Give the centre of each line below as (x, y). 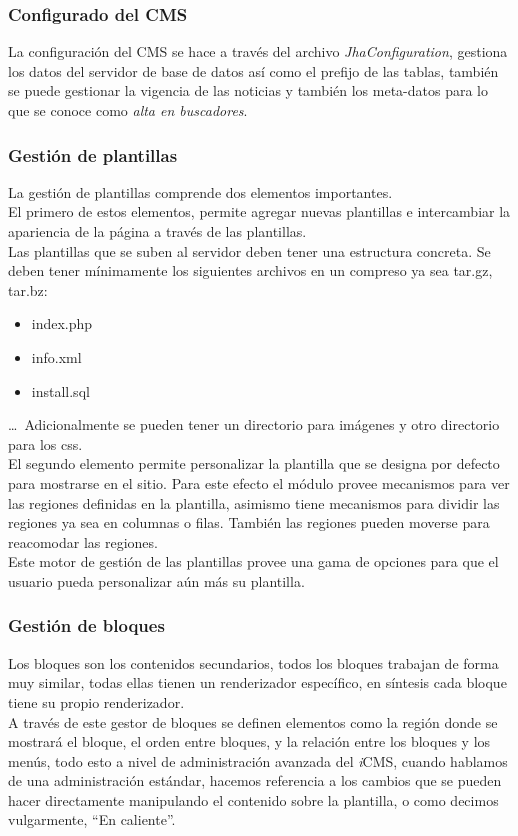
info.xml (56, 356)
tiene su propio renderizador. (96, 701)
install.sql (60, 390)
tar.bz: (28, 289)
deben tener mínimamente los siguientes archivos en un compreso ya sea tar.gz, (250, 270)
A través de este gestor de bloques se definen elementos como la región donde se (253, 721)
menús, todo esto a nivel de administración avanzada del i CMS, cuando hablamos (258, 760)
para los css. (45, 443)
